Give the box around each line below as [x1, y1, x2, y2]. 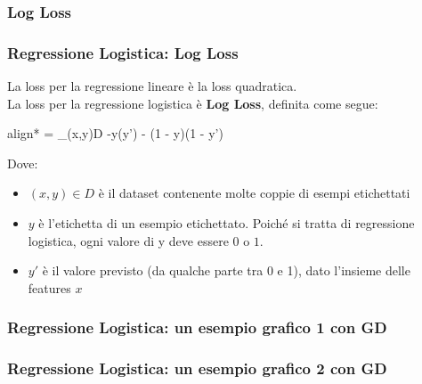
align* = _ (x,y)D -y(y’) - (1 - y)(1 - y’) [7, 124, 223, 143]
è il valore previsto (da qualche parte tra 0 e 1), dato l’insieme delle [42, 261, 410, 280]
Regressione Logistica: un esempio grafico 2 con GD [7, 357, 387, 380]
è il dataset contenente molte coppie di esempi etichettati [98, 184, 410, 202]
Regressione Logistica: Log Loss [7, 41, 239, 63]
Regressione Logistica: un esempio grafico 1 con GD [7, 316, 387, 339]
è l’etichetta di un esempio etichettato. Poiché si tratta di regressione [38, 214, 415, 233]
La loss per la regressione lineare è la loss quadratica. [7, 77, 297, 95]
